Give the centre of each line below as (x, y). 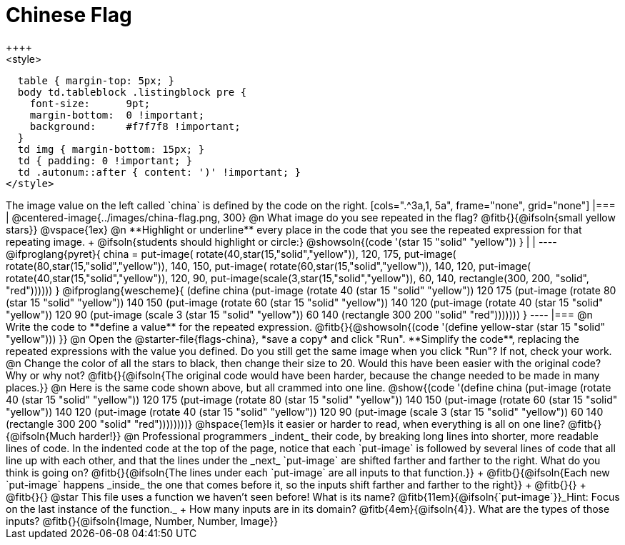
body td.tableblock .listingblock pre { (132, 92)
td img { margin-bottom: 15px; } (111, 149)
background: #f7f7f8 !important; (135, 126)
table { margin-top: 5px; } (96, 80)
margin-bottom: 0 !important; (117, 115)
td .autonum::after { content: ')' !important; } (159, 172)
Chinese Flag (69, 15)
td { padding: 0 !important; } (105, 160)
